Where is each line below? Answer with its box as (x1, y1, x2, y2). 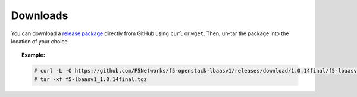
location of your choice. (11, 37, 70, 45)
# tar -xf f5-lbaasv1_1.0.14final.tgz (33, 76, 148, 83)
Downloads (11, 9, 68, 22)
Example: (21, 51, 46, 59)
